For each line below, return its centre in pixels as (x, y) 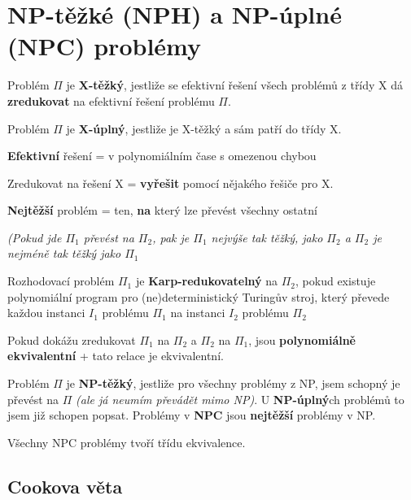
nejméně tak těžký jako (64, 253)
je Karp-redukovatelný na (207, 281)
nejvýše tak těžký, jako (267, 237)
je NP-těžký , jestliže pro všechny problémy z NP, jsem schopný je (233, 383)
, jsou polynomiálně (302, 339)
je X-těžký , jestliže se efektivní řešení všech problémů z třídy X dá (235, 85)
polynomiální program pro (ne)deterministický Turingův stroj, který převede (199, 296)
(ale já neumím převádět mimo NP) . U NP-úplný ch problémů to (240, 399)
